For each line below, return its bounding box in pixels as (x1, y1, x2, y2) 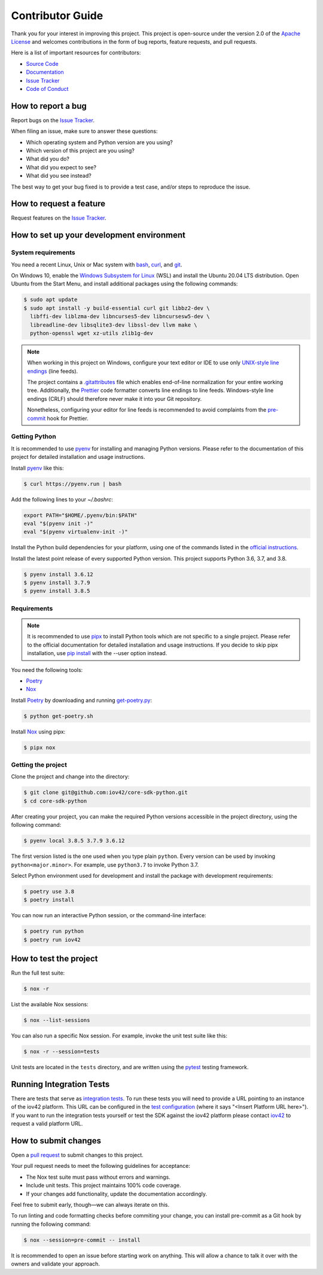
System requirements (11, 248, 75, 257)
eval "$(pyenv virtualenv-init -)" (23, 528, 128, 535)
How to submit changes (11, 1136, 102, 1146)
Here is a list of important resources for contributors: (11, 49, 141, 56)
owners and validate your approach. (11, 1260, 100, 1268)
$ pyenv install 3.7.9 (23, 579, 90, 586)
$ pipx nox (23, 744, 56, 751)
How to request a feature (11, 199, 106, 209)
